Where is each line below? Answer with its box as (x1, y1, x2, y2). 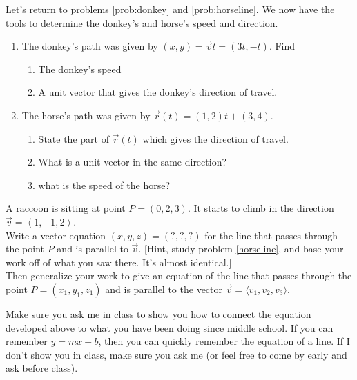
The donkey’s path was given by (21, 39, 158, 53)
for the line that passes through (204, 228, 338, 242)
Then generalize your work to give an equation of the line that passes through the (6, 268, 352, 283)
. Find (269, 39, 296, 53)
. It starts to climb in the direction (187, 201, 334, 215)
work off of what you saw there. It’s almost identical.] (6, 254, 232, 269)
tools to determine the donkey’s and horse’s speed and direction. (6, 15, 278, 30)
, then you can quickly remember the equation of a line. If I (98, 334, 350, 348)
